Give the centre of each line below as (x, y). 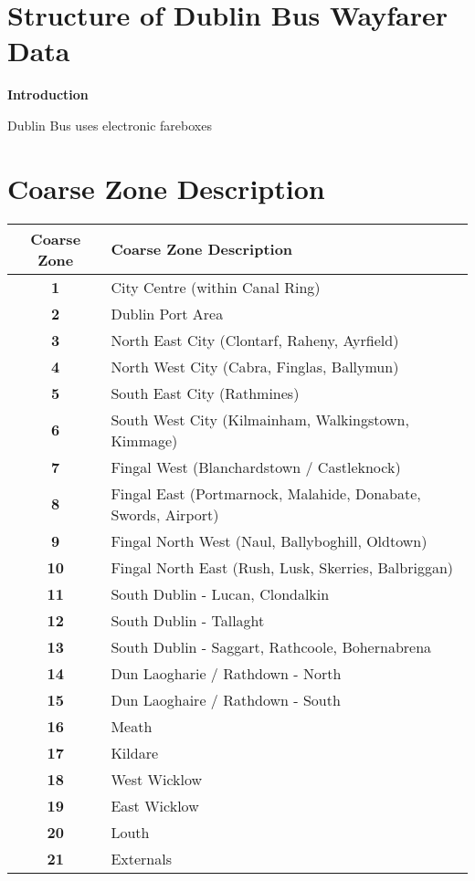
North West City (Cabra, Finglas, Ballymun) (255, 366)
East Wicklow (155, 805)
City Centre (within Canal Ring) (216, 287)
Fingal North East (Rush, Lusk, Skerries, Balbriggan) (282, 567)
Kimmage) (144, 440)
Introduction (48, 94)
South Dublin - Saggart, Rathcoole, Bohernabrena (271, 646)
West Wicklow (157, 779)
